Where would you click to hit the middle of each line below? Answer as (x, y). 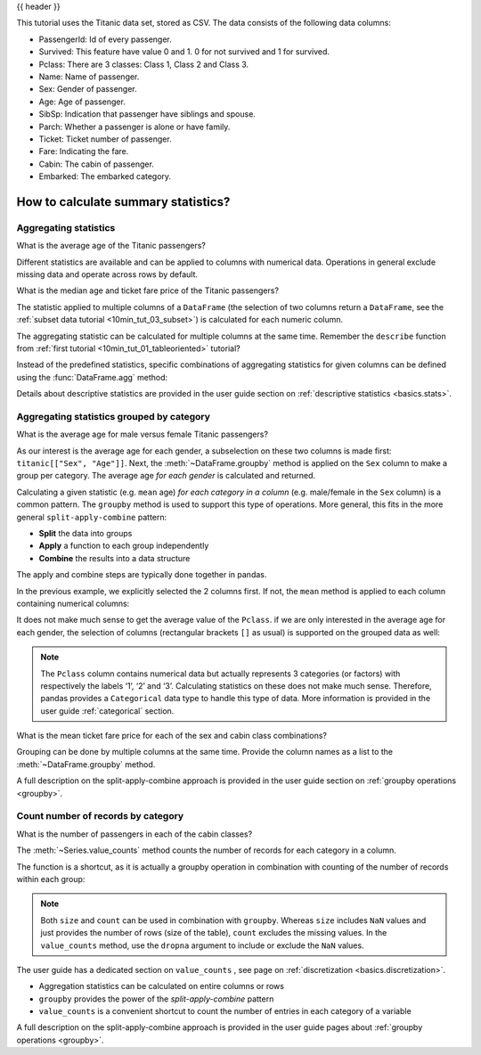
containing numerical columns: (73, 603)
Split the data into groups (86, 534)
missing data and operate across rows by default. (107, 274)
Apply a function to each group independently (124, 546)
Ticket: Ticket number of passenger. (106, 139)
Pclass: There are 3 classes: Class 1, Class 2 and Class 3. (144, 64)
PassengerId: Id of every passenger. (106, 39)
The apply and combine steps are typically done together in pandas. (142, 575)
